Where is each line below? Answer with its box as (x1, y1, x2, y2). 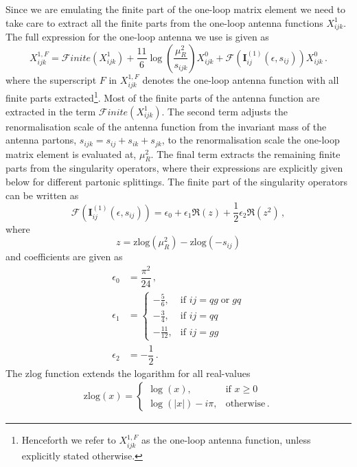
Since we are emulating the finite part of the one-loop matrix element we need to (5, 2, 346, 16)
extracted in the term (5, 104, 96, 118)
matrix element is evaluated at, (5, 146, 137, 161)
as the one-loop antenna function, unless (141, 433, 311, 447)
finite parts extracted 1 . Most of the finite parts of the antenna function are (5, 89, 320, 104)
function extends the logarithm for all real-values (45, 365, 251, 380)
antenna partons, (5, 133, 77, 147)
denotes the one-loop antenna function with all (142, 72, 339, 87)
